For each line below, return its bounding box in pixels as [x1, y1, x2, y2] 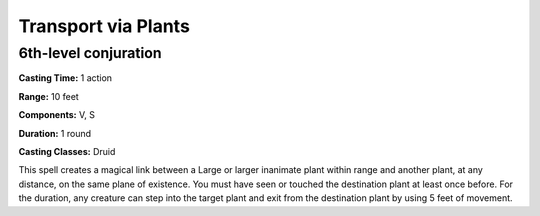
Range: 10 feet [18, 90, 79, 102]
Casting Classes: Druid [18, 145, 116, 157]
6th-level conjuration [18, 44, 162, 62]
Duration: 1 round [18, 127, 92, 139]
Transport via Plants [18, 15, 190, 37]
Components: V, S [18, 109, 95, 121]
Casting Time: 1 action [18, 72, 113, 84]
